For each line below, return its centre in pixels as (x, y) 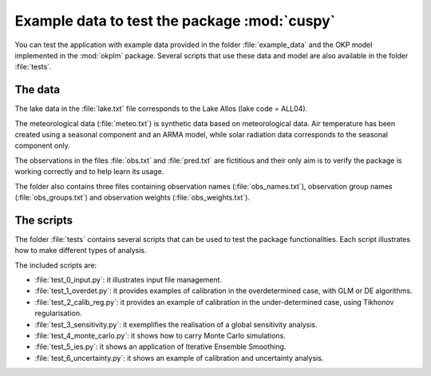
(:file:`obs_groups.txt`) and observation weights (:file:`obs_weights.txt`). (132, 197)
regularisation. (59, 313)
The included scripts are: (56, 265)
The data (37, 90)
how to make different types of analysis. (81, 251)
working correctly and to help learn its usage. (89, 172)
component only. (43, 146)
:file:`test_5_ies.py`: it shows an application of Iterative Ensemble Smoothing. (160, 346)
